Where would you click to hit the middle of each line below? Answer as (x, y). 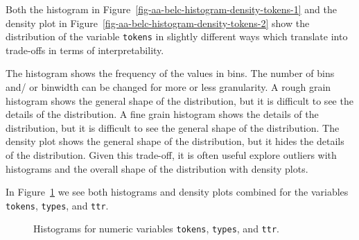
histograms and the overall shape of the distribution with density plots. (157, 168)
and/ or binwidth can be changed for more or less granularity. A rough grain (168, 87)
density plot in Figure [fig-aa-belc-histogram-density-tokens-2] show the (158, 23)
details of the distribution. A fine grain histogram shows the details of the (162, 114)
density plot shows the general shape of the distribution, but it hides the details (175, 141)
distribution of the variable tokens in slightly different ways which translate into (177, 36)
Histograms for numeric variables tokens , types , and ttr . (156, 229)
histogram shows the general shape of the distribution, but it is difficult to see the (179, 100)
